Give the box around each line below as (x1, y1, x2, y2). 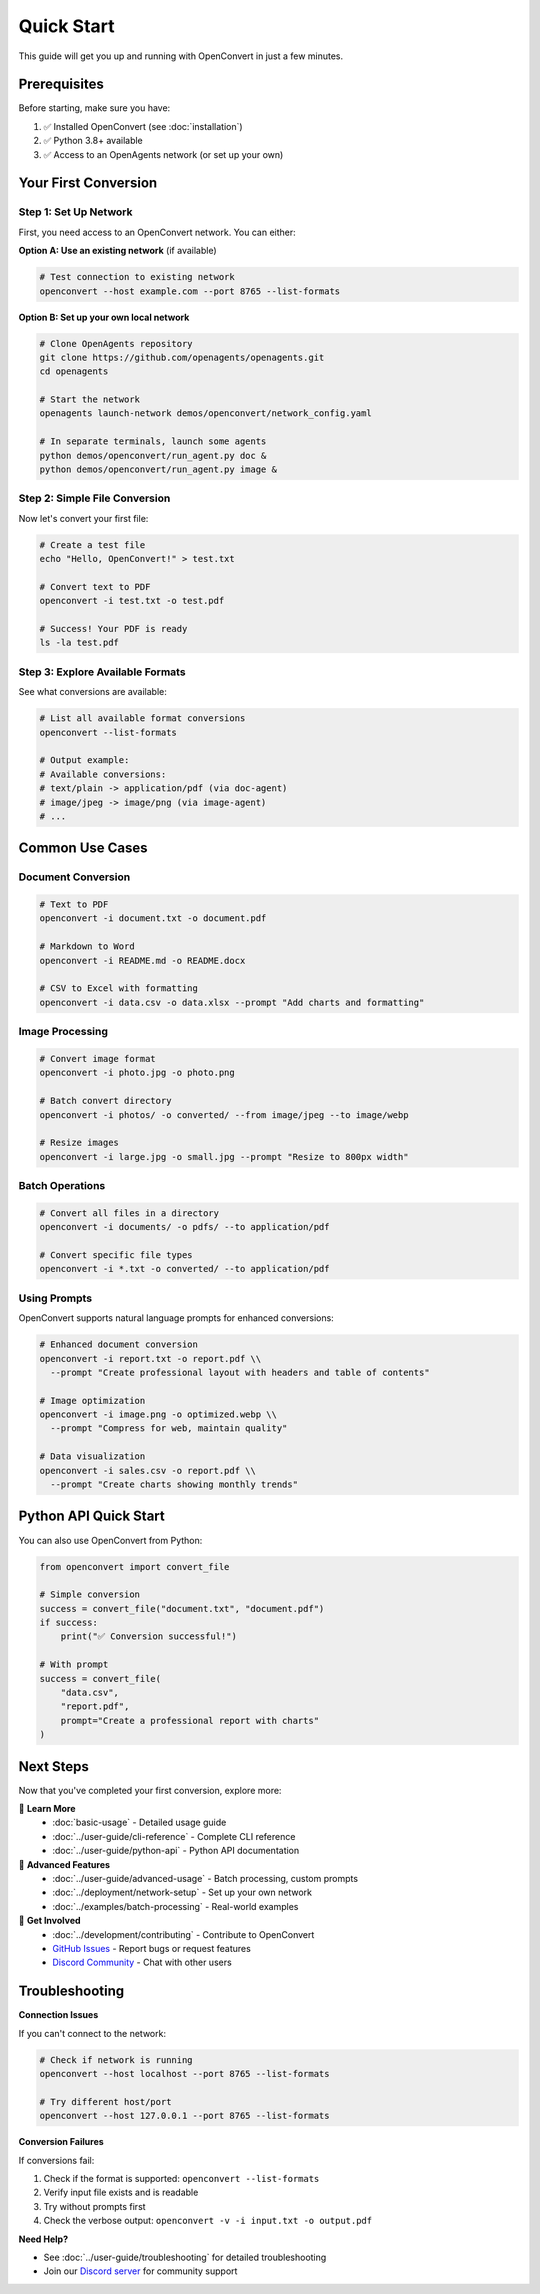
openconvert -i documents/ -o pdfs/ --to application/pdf (39, 1221, 330, 1233)
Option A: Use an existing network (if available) (18, 245, 217, 257)
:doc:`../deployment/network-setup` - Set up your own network (52, 1886, 313, 1899)
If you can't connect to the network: (18, 2027, 167, 2039)
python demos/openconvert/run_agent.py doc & (39, 450, 267, 461)
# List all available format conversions (39, 713, 246, 724)
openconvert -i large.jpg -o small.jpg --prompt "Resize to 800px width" (39, 1151, 409, 1162)
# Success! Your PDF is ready (39, 623, 188, 635)
